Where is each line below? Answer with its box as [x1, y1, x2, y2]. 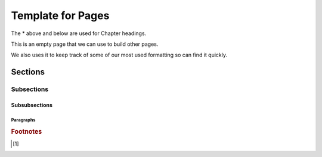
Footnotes [11, 127, 42, 136]
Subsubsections [11, 101, 53, 108]
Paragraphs [11, 117, 36, 123]
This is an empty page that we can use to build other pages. [11, 40, 159, 48]
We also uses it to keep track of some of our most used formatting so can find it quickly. [11, 51, 228, 59]
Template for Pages [11, 9, 110, 22]
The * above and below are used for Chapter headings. [11, 30, 147, 37]
